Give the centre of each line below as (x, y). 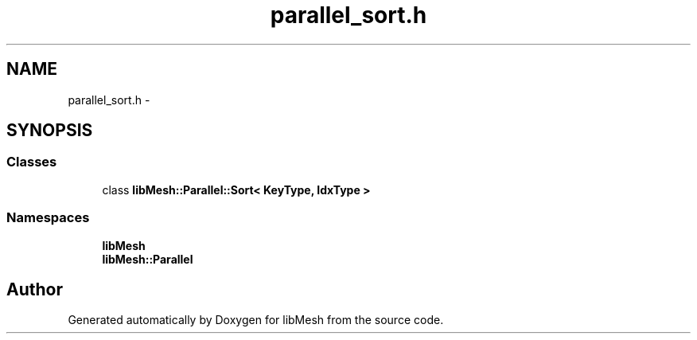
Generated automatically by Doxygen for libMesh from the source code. (256, 320)
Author (35, 289)
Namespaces (48, 218)
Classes (32, 162)
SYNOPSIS (50, 131)
